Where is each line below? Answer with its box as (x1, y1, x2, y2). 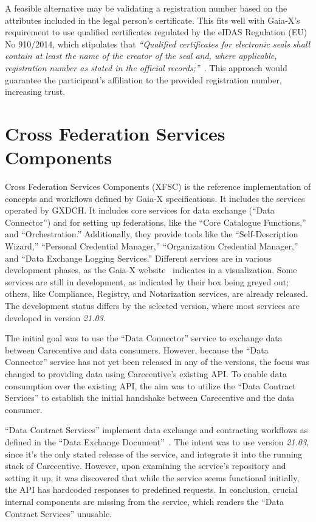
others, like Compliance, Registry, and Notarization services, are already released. (5, 287, 308, 300)
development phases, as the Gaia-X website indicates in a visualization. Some (5, 263, 297, 276)
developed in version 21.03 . (5, 311, 106, 324)
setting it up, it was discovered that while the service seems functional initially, (5, 471, 300, 484)
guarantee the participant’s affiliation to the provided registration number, (5, 73, 282, 86)
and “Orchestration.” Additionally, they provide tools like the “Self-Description (5, 228, 298, 240)
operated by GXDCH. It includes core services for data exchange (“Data (5, 204, 275, 217)
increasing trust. (5, 85, 66, 98)
